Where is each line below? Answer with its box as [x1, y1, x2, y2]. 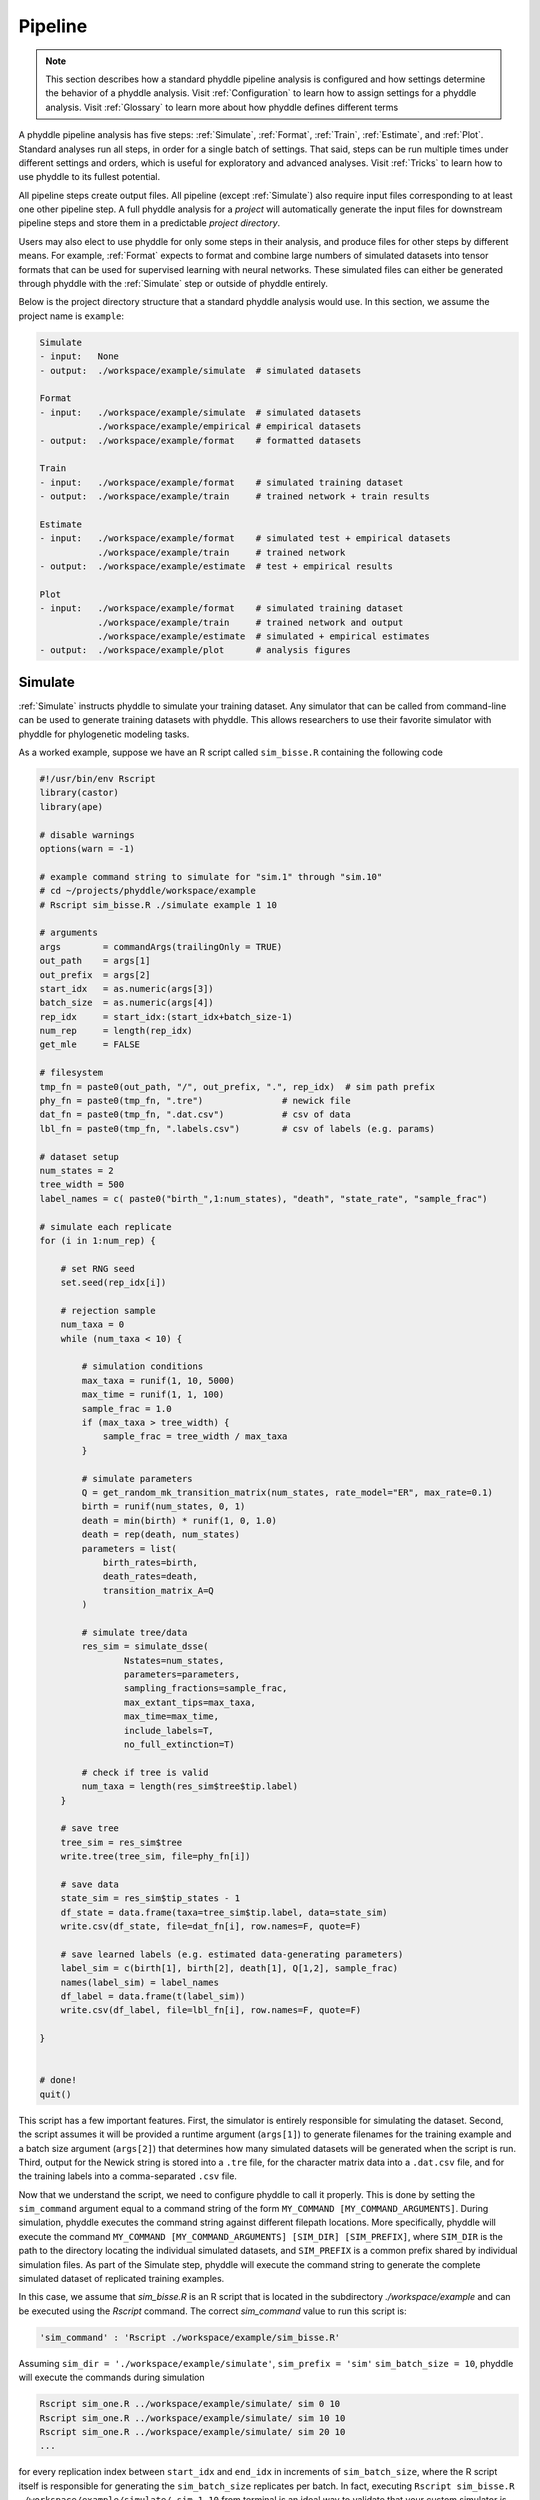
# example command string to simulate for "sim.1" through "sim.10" [39, 871, 383, 882]
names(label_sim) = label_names [60, 1976, 220, 1988]
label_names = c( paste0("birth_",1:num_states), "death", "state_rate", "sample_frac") [39, 1193, 489, 1204]
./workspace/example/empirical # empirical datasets [97, 421, 362, 432]
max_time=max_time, [123, 1711, 220, 1722]
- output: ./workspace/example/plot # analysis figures [39, 645, 351, 656]
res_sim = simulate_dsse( [81, 1641, 209, 1652]
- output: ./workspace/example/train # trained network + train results [39, 491, 430, 502]
